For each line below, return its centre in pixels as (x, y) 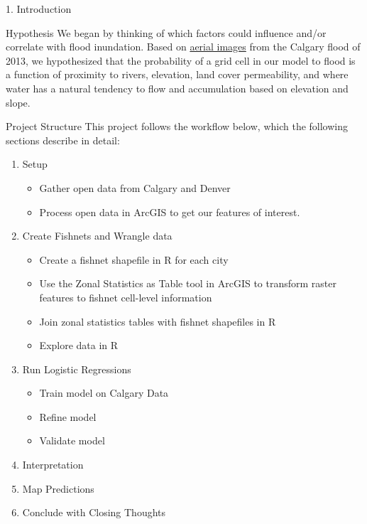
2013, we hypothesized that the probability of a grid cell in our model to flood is (181, 60)
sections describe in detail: (63, 140)
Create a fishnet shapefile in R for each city (134, 259)
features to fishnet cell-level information (126, 297)
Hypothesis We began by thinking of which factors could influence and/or (166, 32)
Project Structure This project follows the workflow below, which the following (177, 126)
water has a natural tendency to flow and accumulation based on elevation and (177, 88)
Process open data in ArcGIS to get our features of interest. (170, 212)
